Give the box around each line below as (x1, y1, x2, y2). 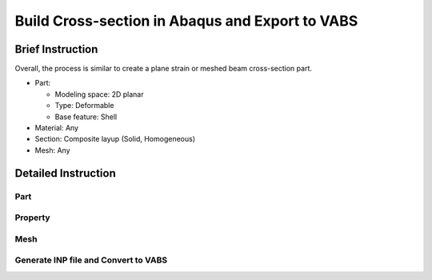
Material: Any (34, 123, 79, 133)
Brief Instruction (14, 42, 98, 56)
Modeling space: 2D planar (54, 89, 144, 99)
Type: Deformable (54, 101, 114, 110)
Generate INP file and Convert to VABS (14, 254, 168, 266)
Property (14, 212, 51, 223)
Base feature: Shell (54, 112, 118, 122)
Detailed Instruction (14, 166, 116, 180)
